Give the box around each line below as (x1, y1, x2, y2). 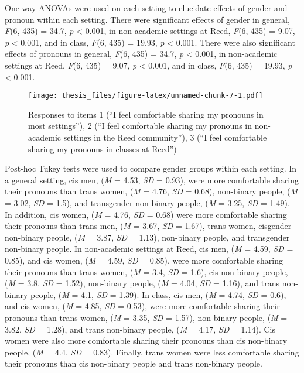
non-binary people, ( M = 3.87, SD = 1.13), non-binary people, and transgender (5, 231, 290, 243)
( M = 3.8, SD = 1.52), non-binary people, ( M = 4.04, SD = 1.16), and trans (5, 277, 280, 289)
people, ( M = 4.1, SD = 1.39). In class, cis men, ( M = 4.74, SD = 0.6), (30, 288, 286, 300)
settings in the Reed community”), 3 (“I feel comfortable (63, 131, 267, 143)
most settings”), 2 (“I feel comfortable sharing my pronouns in (28, 119, 252, 132)
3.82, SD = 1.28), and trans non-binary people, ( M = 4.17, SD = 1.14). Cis (5, 323, 275, 335)
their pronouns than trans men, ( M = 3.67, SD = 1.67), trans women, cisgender (5, 220, 292, 232)
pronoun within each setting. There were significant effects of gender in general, (5, 13, 290, 25)
